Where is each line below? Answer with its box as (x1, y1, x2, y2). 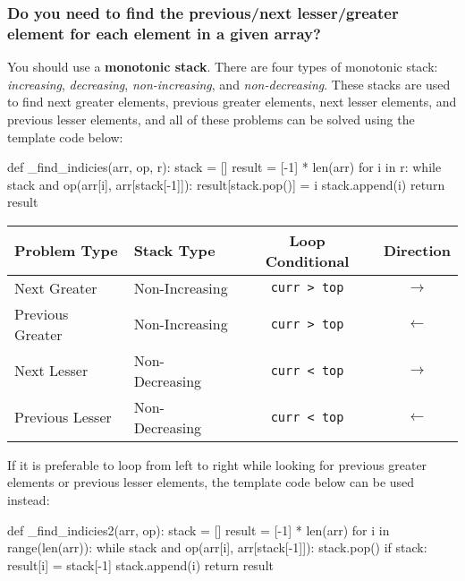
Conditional (265, 250, 350, 271)
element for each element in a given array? (7, 21, 321, 44)
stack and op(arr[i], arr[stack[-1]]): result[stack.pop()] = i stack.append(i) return (7, 175, 445, 193)
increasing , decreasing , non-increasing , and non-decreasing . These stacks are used (7, 74, 451, 93)
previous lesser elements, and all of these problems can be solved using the (7, 109, 415, 128)
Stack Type (133, 240, 216, 261)
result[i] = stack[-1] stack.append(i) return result (7, 555, 274, 574)
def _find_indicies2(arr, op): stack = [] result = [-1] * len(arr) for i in (7, 520, 390, 539)
